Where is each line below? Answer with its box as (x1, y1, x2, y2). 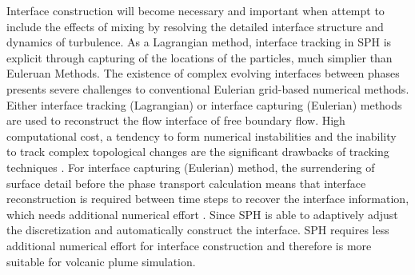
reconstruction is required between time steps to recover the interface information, (6, 190, 409, 207)
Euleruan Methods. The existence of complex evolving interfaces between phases (6, 65, 400, 82)
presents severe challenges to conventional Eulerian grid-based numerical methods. (6, 80, 409, 97)
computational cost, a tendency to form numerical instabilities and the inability (6, 127, 397, 144)
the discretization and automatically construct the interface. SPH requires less (6, 221, 389, 238)
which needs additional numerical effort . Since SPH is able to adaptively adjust (6, 205, 398, 222)
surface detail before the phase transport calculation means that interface (6, 174, 366, 191)
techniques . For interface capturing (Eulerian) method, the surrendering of (6, 158, 375, 175)
